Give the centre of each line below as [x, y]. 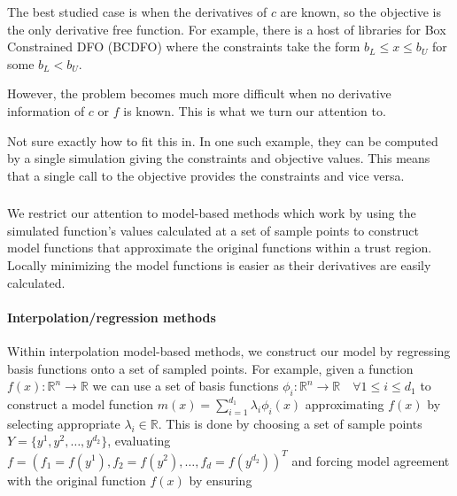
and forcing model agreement [371, 460]
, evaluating [139, 441]
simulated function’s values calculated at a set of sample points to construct [213, 230]
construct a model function [81, 404]
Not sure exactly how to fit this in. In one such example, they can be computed [223, 140]
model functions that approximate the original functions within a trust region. [220, 248]
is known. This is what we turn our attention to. [255, 110]
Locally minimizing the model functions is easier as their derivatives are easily [219, 265]
